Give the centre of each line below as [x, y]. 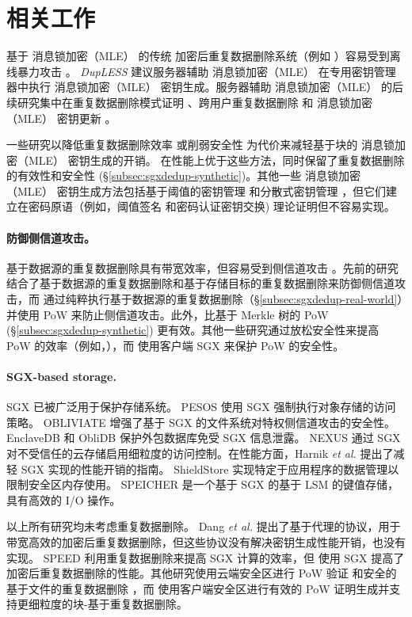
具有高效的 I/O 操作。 [64, 499]
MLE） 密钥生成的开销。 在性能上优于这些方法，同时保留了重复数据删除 [216, 160]
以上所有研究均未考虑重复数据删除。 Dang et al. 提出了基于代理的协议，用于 [204, 526]
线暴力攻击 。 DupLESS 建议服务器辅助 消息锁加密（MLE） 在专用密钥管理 [201, 71]
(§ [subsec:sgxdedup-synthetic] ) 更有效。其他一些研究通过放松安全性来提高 [193, 330]
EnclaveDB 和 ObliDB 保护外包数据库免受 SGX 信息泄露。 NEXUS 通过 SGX [204, 438]
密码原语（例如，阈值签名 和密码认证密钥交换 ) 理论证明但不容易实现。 [212, 206]
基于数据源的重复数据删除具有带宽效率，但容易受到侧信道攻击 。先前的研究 [202, 267]
